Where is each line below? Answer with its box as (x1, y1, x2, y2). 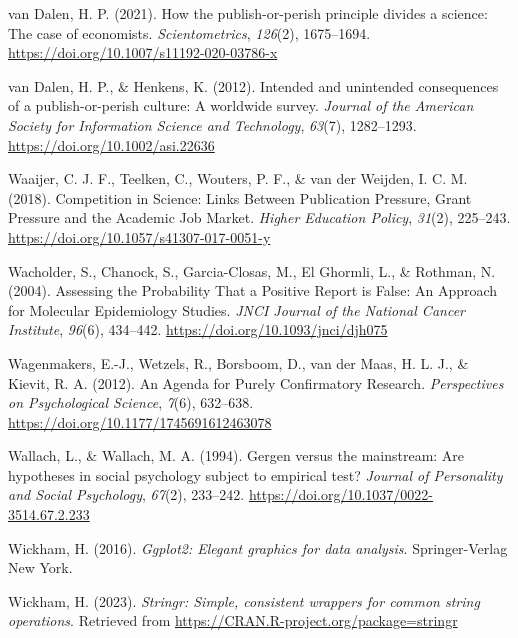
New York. (8, 557, 73, 578)
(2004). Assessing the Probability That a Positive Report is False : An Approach (8, 280, 498, 301)
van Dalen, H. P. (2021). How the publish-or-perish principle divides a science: (8, 3, 488, 23)
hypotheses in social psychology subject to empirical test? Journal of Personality (8, 464, 503, 485)
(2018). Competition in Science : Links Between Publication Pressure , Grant (8, 187, 472, 208)
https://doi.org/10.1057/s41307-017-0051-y (8, 226, 271, 247)
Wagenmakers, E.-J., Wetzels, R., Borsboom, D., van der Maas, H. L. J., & (8, 352, 469, 373)
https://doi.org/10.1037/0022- (248, 484, 433, 505)
